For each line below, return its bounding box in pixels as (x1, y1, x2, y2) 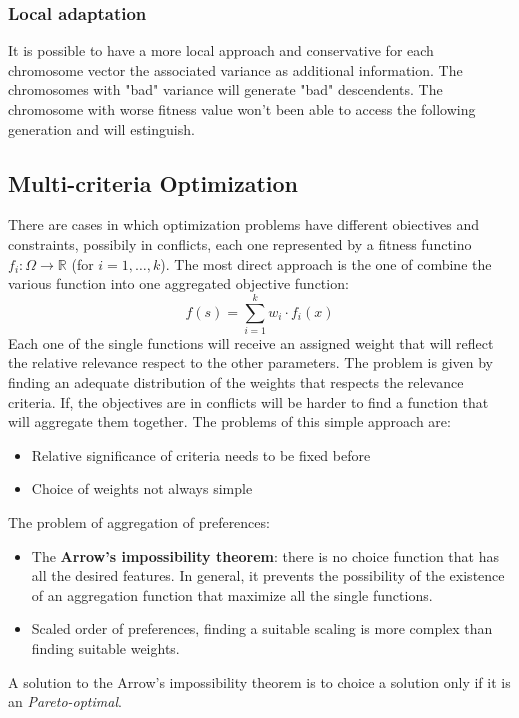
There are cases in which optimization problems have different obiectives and (8, 214, 479, 235)
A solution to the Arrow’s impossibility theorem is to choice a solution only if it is (8, 671, 511, 692)
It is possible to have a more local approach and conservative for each (8, 40, 434, 61)
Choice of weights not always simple (31, 478, 253, 499)
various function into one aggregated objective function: (8, 273, 349, 294)
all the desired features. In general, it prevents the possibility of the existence (31, 565, 505, 586)
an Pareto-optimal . (8, 691, 122, 712)
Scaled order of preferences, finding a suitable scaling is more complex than (31, 618, 493, 639)
